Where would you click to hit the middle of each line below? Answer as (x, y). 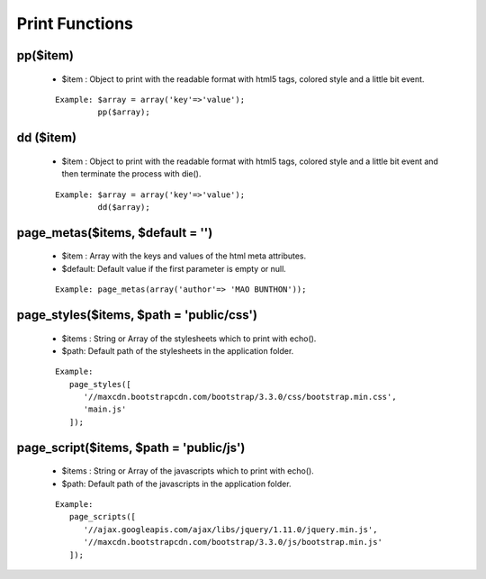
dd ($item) (46, 138)
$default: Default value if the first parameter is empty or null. (174, 268)
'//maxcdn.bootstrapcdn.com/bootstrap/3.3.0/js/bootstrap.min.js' (233, 542)
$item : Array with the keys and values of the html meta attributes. (184, 256)
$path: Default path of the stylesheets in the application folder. (178, 350)
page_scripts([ (103, 517)
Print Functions (75, 23)
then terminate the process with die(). (131, 174)
